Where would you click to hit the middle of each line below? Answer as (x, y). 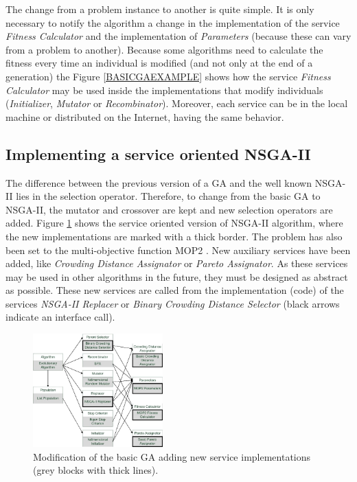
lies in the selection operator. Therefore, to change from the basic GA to (168, 196)
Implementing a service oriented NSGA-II (158, 153)
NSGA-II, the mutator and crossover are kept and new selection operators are (169, 209)
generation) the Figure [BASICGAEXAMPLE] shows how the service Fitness (168, 76)
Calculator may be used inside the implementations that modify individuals (164, 90)
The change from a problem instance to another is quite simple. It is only (160, 9)
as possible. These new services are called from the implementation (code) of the (175, 290)
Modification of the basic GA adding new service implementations (172, 456)
